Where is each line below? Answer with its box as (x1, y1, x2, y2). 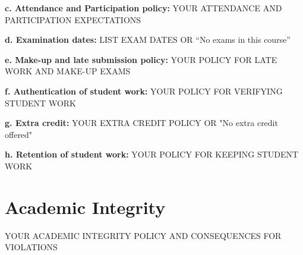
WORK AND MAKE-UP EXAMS (5, 65, 131, 77)
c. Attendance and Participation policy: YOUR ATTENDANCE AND (5, 2, 282, 14)
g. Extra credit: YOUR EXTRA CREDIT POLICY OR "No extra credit (5, 117, 278, 129)
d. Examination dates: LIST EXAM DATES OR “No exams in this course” (5, 33, 291, 46)
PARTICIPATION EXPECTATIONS (5, 13, 141, 26)
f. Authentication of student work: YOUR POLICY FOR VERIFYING (5, 84, 283, 97)
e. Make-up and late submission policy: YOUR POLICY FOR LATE (5, 53, 277, 65)
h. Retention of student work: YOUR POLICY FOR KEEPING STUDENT (5, 148, 299, 160)
